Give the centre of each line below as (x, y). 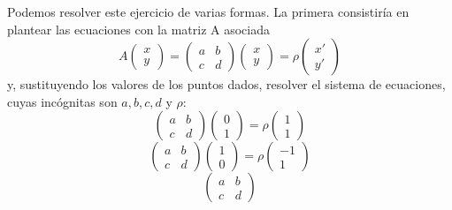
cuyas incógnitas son (62, 101)
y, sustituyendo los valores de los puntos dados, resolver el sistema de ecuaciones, (226, 84)
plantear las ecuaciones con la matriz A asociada (138, 29)
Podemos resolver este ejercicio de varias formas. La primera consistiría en (208, 11)
